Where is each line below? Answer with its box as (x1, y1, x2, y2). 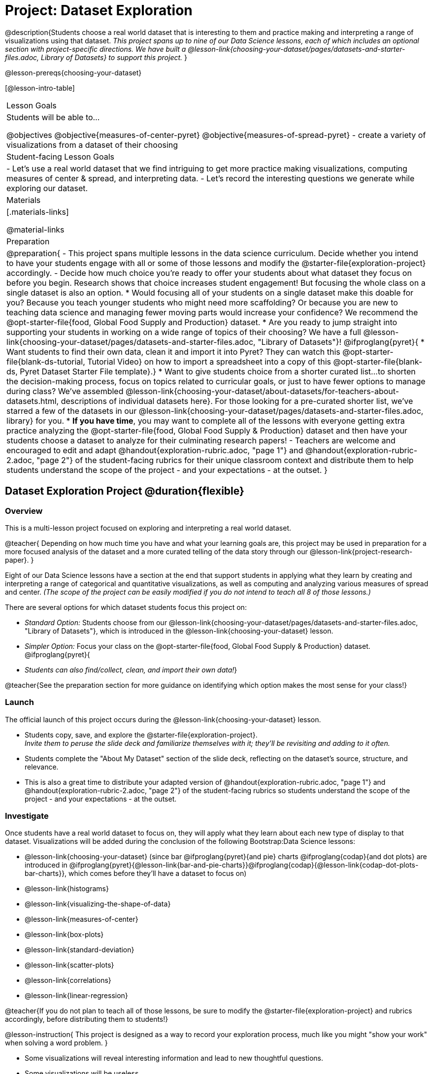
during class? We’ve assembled (6, 386, 124, 396)
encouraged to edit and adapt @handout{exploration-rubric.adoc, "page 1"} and (6, 445, 303, 455)
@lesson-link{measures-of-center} (25, 915, 138, 924)
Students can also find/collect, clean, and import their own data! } (25, 665, 237, 674)
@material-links (6, 224, 65, 235)
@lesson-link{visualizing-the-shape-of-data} (25, 900, 171, 908)
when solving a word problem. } (5, 1039, 108, 1047)
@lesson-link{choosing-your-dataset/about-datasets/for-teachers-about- (125, 386, 399, 396)
